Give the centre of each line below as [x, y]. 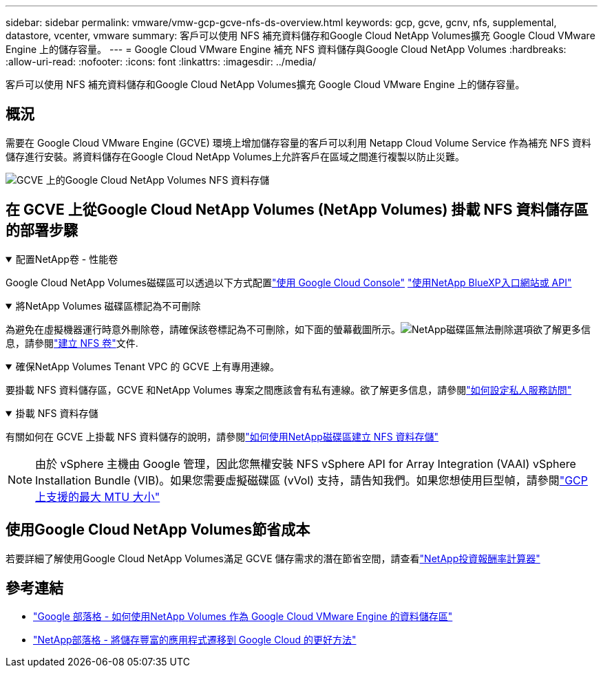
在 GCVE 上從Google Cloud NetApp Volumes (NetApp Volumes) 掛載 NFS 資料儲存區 [297, 210]
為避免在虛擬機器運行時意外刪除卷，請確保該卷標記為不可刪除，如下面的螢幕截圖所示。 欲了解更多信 [298, 329]
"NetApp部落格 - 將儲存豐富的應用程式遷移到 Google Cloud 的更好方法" [195, 640]
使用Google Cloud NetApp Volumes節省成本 [158, 530]
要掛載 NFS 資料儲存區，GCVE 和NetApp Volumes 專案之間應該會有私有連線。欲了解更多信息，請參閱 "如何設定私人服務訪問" [289, 389]
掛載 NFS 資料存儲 [57, 413]
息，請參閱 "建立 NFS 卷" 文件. [72, 343]
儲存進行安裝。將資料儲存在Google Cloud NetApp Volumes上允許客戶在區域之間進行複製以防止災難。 [235, 156]
